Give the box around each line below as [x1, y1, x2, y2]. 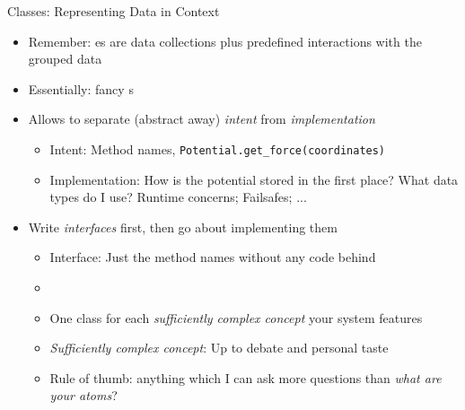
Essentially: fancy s [28, 79, 134, 98]
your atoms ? [49, 386, 118, 405]
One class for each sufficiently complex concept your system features [49, 308, 423, 327]
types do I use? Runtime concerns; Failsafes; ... [49, 188, 307, 206]
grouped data [28, 49, 102, 68]
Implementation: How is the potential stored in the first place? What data [49, 170, 459, 188]
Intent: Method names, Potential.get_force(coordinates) [49, 139, 386, 158]
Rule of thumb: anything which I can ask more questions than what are [49, 368, 442, 387]
